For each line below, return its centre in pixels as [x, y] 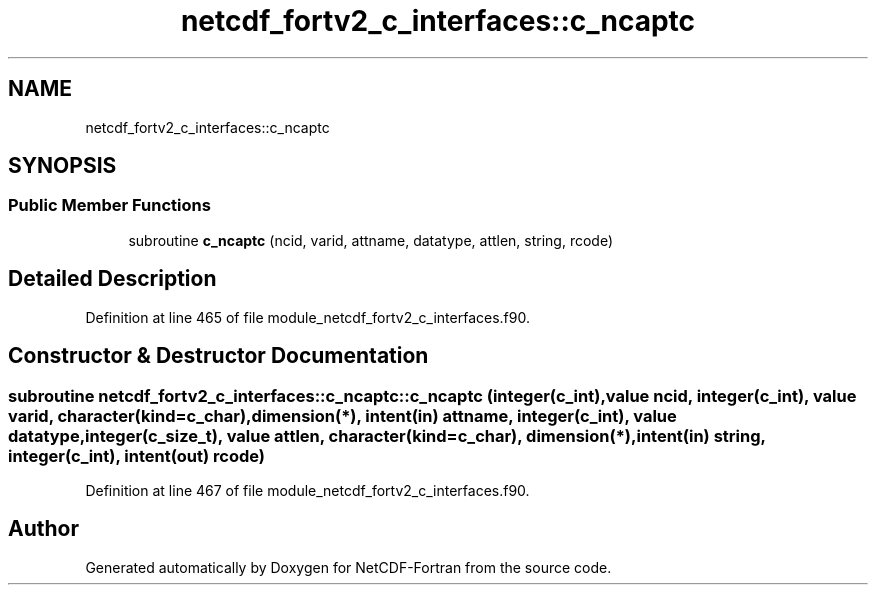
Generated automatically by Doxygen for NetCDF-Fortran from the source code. [348, 567]
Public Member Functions [109, 205]
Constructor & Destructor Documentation [218, 356]
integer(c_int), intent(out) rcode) [136, 455]
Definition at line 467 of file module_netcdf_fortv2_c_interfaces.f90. [307, 490]
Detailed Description [112, 279]
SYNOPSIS [62, 166]
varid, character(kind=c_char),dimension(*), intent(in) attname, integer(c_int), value [342, 415]
